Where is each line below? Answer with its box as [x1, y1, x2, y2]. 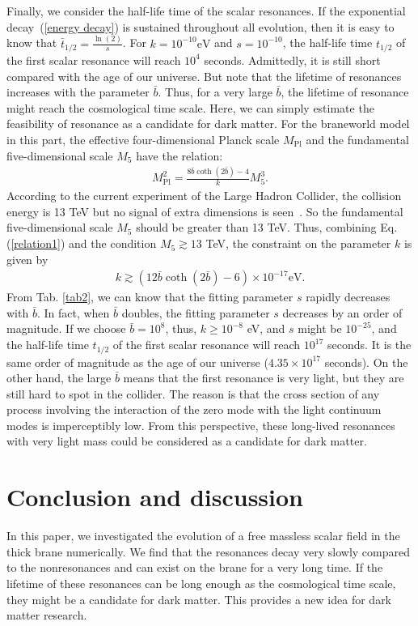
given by [6, 250, 49, 267]
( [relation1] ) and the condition [6, 235, 157, 252]
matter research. [6, 607, 87, 624]
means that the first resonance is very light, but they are [123, 369, 404, 386]
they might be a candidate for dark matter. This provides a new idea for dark [6, 590, 392, 607]
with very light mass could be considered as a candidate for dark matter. [6, 432, 367, 449]
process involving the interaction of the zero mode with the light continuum [6, 401, 382, 418]
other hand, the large [6, 369, 112, 386]
